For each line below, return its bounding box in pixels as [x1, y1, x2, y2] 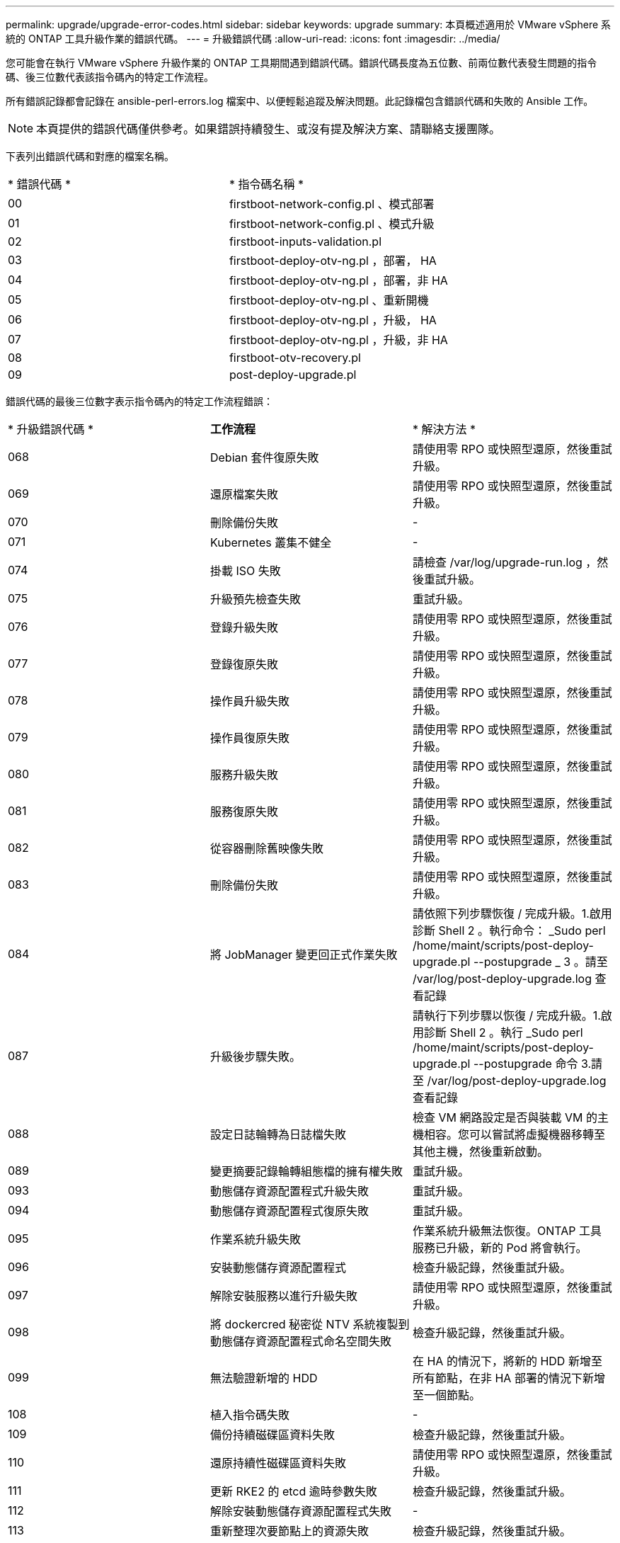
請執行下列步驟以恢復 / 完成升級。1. [412, 1008, 601, 1023]
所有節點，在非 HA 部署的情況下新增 [412, 1371, 605, 1385]
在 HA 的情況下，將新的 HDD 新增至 [412, 1354, 602, 1368]
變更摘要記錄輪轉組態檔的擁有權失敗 [209, 1164, 403, 1178]
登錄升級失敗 [209, 620, 278, 634]
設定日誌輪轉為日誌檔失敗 [209, 1127, 346, 1141]
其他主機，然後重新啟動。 [412, 1144, 549, 1158]
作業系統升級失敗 [209, 1232, 301, 1246]
